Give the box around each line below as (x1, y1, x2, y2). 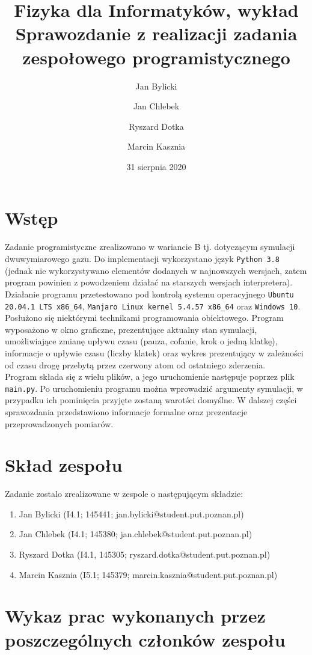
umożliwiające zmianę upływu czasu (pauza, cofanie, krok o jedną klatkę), (5, 335, 278, 347)
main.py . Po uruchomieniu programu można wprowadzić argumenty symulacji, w (5, 382, 303, 394)
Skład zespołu (5, 452, 123, 477)
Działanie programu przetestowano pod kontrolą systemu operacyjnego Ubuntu (5, 287, 294, 300)
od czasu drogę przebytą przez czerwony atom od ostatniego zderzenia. (5, 358, 266, 371)
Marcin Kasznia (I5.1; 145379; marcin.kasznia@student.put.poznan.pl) (19, 568, 278, 580)
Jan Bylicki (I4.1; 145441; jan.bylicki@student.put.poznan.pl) (19, 507, 244, 520)
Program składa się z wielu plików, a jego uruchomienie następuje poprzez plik (5, 370, 295, 383)
